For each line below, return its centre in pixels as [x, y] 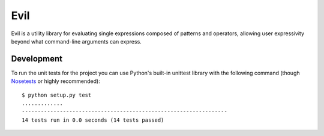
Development [37, 59]
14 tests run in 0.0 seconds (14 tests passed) [93, 120]
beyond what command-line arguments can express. [76, 41]
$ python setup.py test [57, 95]
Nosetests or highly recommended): [55, 81]
